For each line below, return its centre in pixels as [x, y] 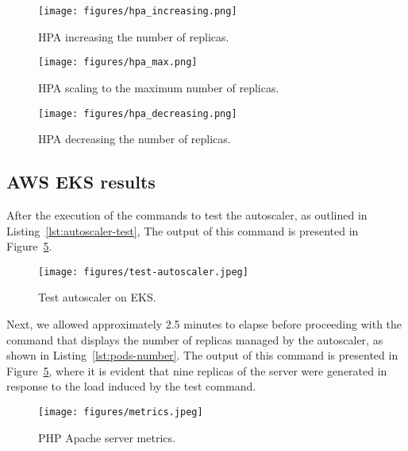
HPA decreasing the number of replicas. [135, 139]
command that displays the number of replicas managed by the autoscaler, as [195, 339]
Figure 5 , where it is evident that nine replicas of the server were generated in [197, 370]
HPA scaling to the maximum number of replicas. [159, 87]
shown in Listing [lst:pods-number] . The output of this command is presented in [202, 355]
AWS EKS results [81, 182]
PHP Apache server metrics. [107, 437]
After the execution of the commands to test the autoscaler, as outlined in [187, 214]
